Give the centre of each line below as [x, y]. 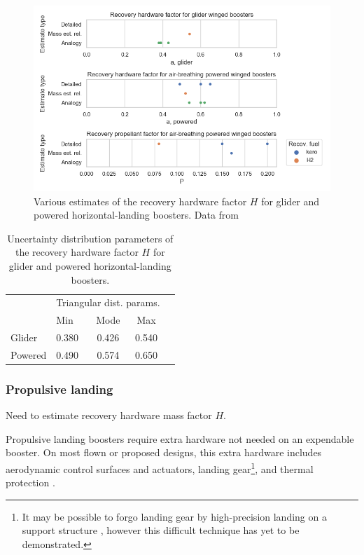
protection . [30, 482]
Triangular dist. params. [108, 302]
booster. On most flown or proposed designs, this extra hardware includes [164, 452]
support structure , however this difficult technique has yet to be [161, 530]
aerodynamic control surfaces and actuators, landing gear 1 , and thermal [160, 468]
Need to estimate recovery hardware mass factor [109, 415]
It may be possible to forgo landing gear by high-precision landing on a [174, 516]
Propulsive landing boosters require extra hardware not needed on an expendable [180, 438]
